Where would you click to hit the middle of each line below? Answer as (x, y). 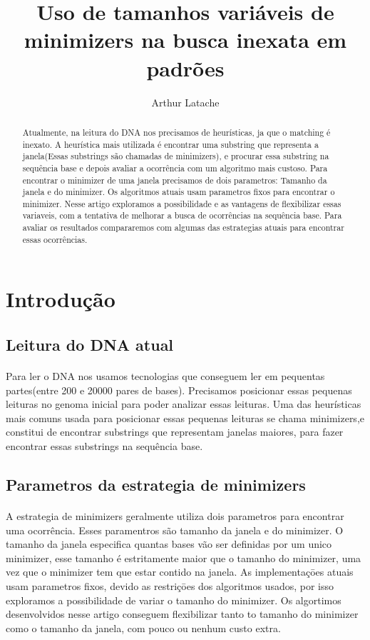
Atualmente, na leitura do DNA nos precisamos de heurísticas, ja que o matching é (176, 132)
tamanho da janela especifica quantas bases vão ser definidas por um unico (169, 544)
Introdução (61, 299)
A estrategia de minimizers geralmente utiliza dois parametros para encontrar (175, 515)
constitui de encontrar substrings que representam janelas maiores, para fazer (175, 432)
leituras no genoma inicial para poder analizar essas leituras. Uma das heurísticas (184, 404)
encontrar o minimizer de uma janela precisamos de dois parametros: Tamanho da (175, 180)
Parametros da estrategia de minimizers (156, 484)
